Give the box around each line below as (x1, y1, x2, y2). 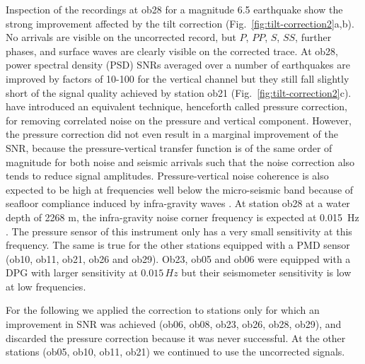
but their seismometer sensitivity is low (181, 265, 352, 280)
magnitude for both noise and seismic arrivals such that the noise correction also (6, 154, 355, 169)
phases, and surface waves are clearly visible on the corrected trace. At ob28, (6, 43, 338, 58)
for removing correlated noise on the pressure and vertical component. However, (6, 112, 352, 127)
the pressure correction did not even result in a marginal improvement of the (6, 127, 338, 141)
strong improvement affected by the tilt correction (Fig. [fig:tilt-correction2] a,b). (6, 16, 354, 30)
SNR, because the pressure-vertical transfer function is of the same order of (6, 140, 332, 155)
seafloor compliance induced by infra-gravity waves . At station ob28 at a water (6, 196, 350, 211)
